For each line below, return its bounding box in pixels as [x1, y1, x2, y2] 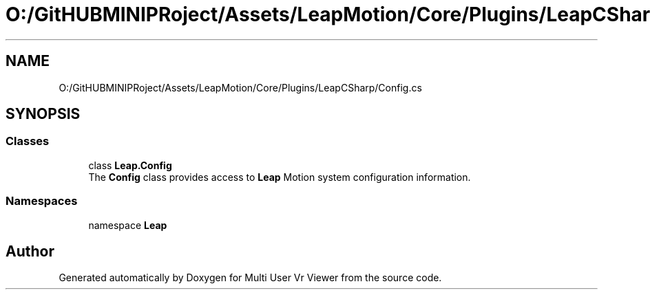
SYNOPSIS [6, 105, 81, 123]
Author [6, 242, 54, 260]
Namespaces [6, 194, 78, 208]
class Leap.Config [88, 159, 172, 171]
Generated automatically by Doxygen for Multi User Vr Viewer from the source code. [59, 272, 442, 284]
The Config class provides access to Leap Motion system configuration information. [88, 171, 471, 183]
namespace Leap [88, 219, 167, 231]
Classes [6, 134, 50, 149]
